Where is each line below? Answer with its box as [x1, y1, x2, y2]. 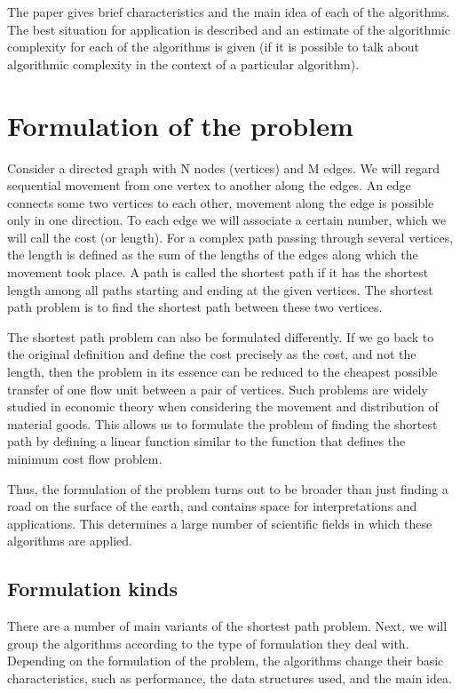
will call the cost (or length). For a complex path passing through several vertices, [7, 227, 454, 246]
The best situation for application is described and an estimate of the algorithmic [7, 20, 451, 38]
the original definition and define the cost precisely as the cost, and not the [7, 345, 416, 363]
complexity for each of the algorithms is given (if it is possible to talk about [7, 37, 420, 56]
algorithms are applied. [7, 531, 132, 550]
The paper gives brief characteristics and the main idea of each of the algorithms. [7, 3, 450, 20]
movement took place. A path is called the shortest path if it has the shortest [7, 263, 429, 282]
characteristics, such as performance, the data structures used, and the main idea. [7, 668, 452, 687]
